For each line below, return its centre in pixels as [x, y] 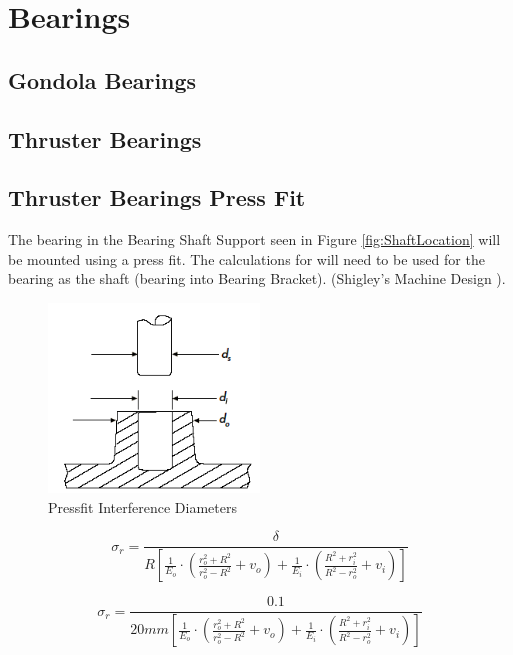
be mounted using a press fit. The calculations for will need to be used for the [246, 258]
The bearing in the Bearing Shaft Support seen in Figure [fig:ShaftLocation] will [254, 239]
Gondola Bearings [102, 79]
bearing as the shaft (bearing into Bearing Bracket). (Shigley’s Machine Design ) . [257, 278]
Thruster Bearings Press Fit [157, 197]
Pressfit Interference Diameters [142, 506]
